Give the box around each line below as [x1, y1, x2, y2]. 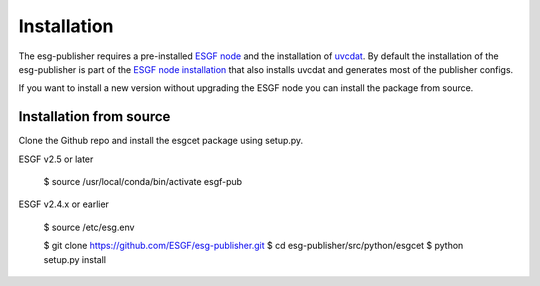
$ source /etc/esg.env [43, 221, 135, 233]
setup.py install [43, 253, 107, 265]
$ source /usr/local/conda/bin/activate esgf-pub [43, 176, 243, 188]
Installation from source [18, 108, 171, 125]
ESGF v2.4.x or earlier [18, 198, 110, 210]
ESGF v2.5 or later [18, 153, 94, 165]
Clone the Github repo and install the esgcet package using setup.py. [18, 135, 304, 147]
